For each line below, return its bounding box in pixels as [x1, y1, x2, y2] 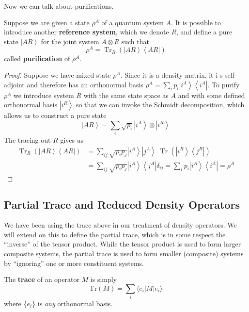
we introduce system [14, 90, 74, 100]
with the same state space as [83, 90, 169, 100]
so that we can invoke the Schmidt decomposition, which [76, 99, 245, 110]
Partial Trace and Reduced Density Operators [4, 197, 240, 212]
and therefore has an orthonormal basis [27, 79, 143, 89]
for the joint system [41, 36, 99, 46]
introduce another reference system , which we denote [4, 27, 169, 37]
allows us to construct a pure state [4, 110, 107, 120]
